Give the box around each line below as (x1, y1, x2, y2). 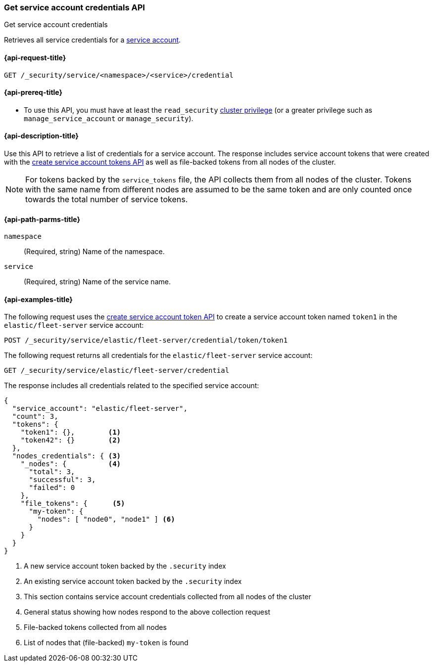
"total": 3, (29, 468, 75, 476)
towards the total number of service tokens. (25, 194, 188, 205)
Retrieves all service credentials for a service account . (4, 36, 181, 44)
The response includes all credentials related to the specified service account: (4, 381, 259, 390)
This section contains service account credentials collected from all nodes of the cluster (24, 592, 311, 601)
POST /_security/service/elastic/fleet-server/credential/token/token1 (4, 336, 288, 345)
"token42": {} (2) (20, 436, 121, 444)
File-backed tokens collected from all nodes (24, 623, 167, 632)
